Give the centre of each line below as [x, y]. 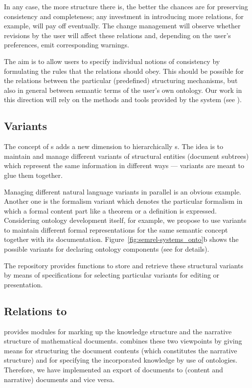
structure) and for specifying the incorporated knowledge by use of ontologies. [121, 360]
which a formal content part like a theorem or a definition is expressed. [110, 210]
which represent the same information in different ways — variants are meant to [124, 165]
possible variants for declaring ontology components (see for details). [107, 249]
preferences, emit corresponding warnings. [67, 45]
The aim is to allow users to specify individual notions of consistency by [112, 61]
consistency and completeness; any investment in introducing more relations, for [124, 16]
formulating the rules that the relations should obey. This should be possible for [124, 71]
